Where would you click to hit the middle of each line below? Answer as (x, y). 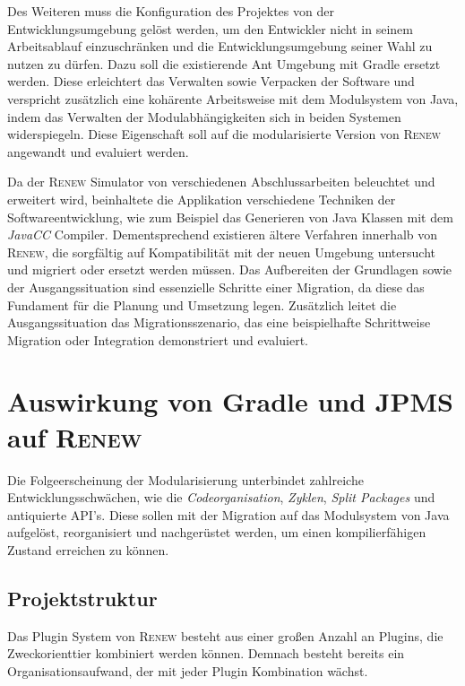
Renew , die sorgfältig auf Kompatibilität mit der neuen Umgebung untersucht (221, 252)
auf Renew (75, 436)
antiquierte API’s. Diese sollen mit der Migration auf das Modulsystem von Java (228, 514)
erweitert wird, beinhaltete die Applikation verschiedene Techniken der (202, 199)
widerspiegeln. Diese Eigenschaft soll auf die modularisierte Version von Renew (224, 134)
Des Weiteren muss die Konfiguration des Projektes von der (171, 11)
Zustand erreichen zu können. (88, 549)
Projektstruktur (82, 598)
